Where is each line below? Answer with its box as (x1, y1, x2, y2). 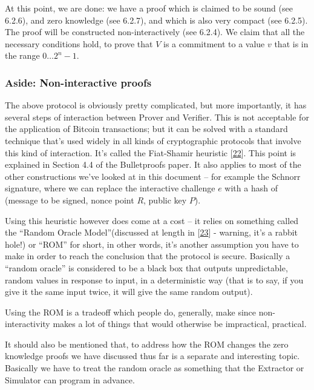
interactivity (5, 317, 50, 330)
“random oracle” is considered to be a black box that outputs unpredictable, (5, 261, 288, 274)
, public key (143, 193, 187, 206)
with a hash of (224, 182, 278, 194)
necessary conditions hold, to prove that (5, 37, 153, 50)
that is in (274, 37, 309, 50)
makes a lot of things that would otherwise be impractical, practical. (53, 317, 307, 330)
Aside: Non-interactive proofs (5, 74, 152, 90)
